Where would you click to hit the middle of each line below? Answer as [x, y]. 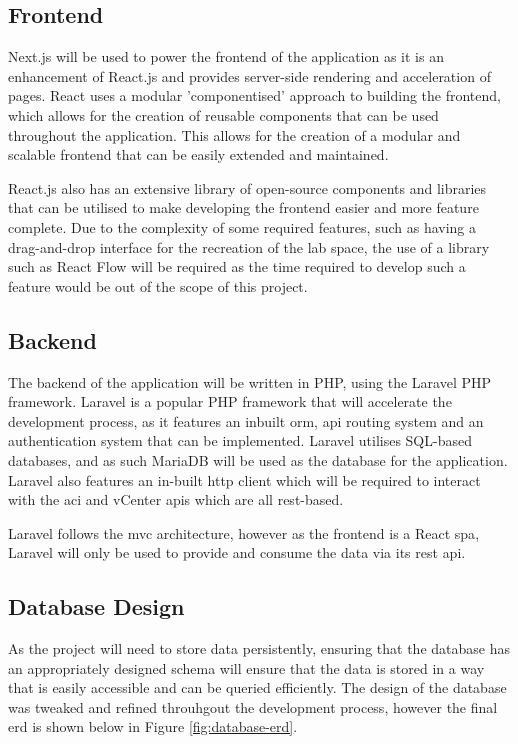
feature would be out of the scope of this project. [158, 285]
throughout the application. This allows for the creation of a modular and [234, 134]
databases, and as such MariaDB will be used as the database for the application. [258, 459]
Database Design [96, 606]
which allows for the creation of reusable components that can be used [223, 114]
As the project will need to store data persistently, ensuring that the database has [259, 648]
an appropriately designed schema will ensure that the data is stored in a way [246, 667]
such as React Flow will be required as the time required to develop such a [237, 266]
